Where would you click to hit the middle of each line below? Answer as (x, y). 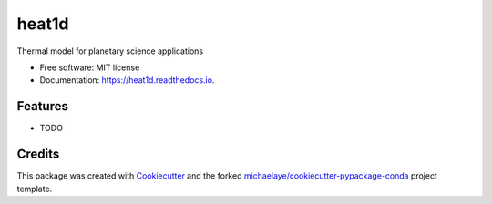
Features (42, 106)
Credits (38, 154)
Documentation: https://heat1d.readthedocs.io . (127, 80)
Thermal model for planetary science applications (110, 51)
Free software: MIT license (90, 67)
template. (35, 189)
